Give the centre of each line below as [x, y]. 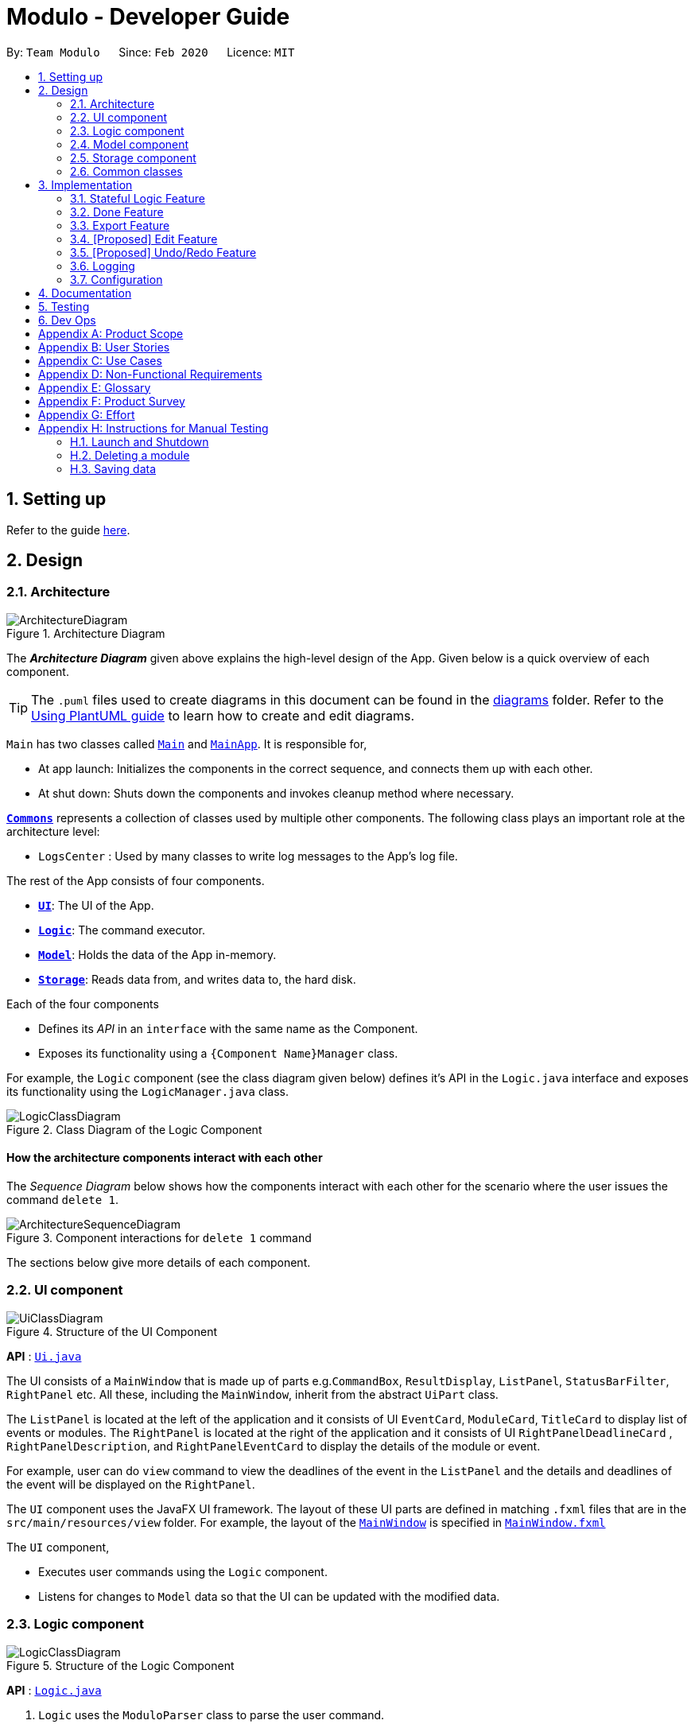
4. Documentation [85, 293]
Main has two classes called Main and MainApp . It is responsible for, [187, 744]
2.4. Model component [130, 144]
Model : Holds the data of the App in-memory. [157, 954]
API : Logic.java [54, 1690]
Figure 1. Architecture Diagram [86, 633]
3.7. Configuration [116, 279]
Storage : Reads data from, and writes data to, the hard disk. [197, 979]
